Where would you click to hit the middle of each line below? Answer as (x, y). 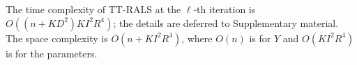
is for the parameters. (52, 53)
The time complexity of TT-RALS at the (93, 9)
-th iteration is (225, 9)
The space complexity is (57, 38)
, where (197, 38)
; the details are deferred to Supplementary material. (226, 22)
